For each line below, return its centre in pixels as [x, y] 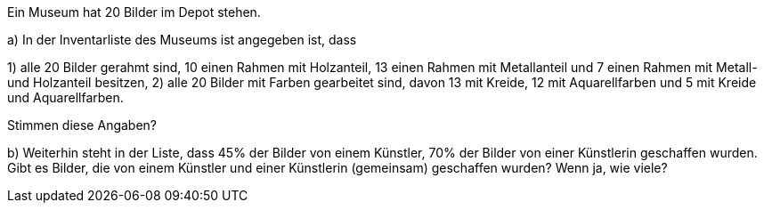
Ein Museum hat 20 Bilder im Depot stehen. [134, 12]
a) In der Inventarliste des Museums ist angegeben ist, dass [182, 40]
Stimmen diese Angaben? [82, 125]
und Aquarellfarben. [65, 97]
